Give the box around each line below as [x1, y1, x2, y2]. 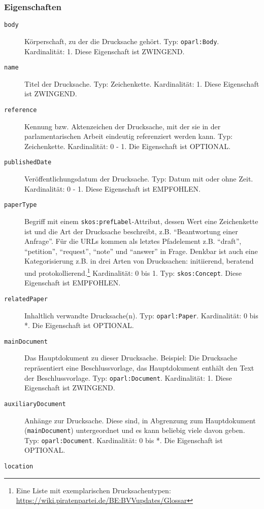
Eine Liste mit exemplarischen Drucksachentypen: [16, 485, 171, 495]
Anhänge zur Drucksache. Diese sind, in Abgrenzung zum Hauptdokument [24, 415, 256, 425]
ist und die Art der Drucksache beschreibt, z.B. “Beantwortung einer [24, 226, 238, 236]
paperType [4, 201, 37, 209]
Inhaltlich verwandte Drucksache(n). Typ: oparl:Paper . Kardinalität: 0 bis [24, 310, 258, 320]
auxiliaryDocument [4, 400, 66, 408]
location [4, 463, 34, 470]
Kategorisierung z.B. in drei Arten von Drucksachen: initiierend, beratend [24, 256, 254, 266]
